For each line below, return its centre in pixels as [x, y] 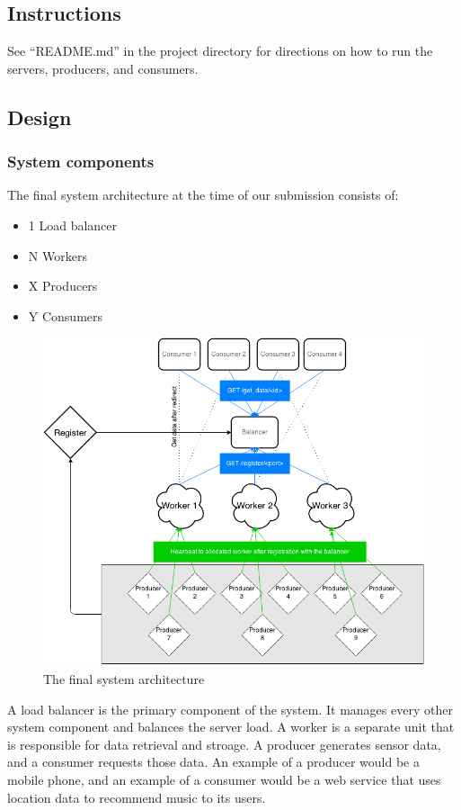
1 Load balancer [73, 225]
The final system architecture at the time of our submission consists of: [203, 195]
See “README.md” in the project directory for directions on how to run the [220, 51]
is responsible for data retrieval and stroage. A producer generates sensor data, [224, 744]
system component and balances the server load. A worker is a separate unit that [231, 727]
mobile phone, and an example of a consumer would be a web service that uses [224, 779]
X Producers [63, 286]
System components [81, 162]
